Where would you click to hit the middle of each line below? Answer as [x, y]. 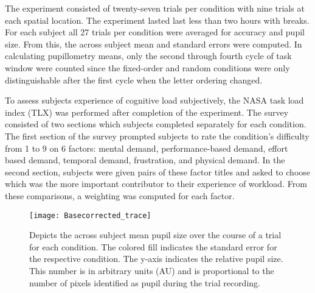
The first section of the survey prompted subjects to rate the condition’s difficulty [157, 136]
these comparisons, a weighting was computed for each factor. [120, 195]
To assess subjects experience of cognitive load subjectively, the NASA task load [154, 100]
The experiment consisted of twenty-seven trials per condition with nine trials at [155, 8]
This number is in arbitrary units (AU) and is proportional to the [152, 270]
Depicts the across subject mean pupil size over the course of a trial [155, 235]
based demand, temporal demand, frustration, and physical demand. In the [145, 160]
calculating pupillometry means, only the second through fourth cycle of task [148, 56]
